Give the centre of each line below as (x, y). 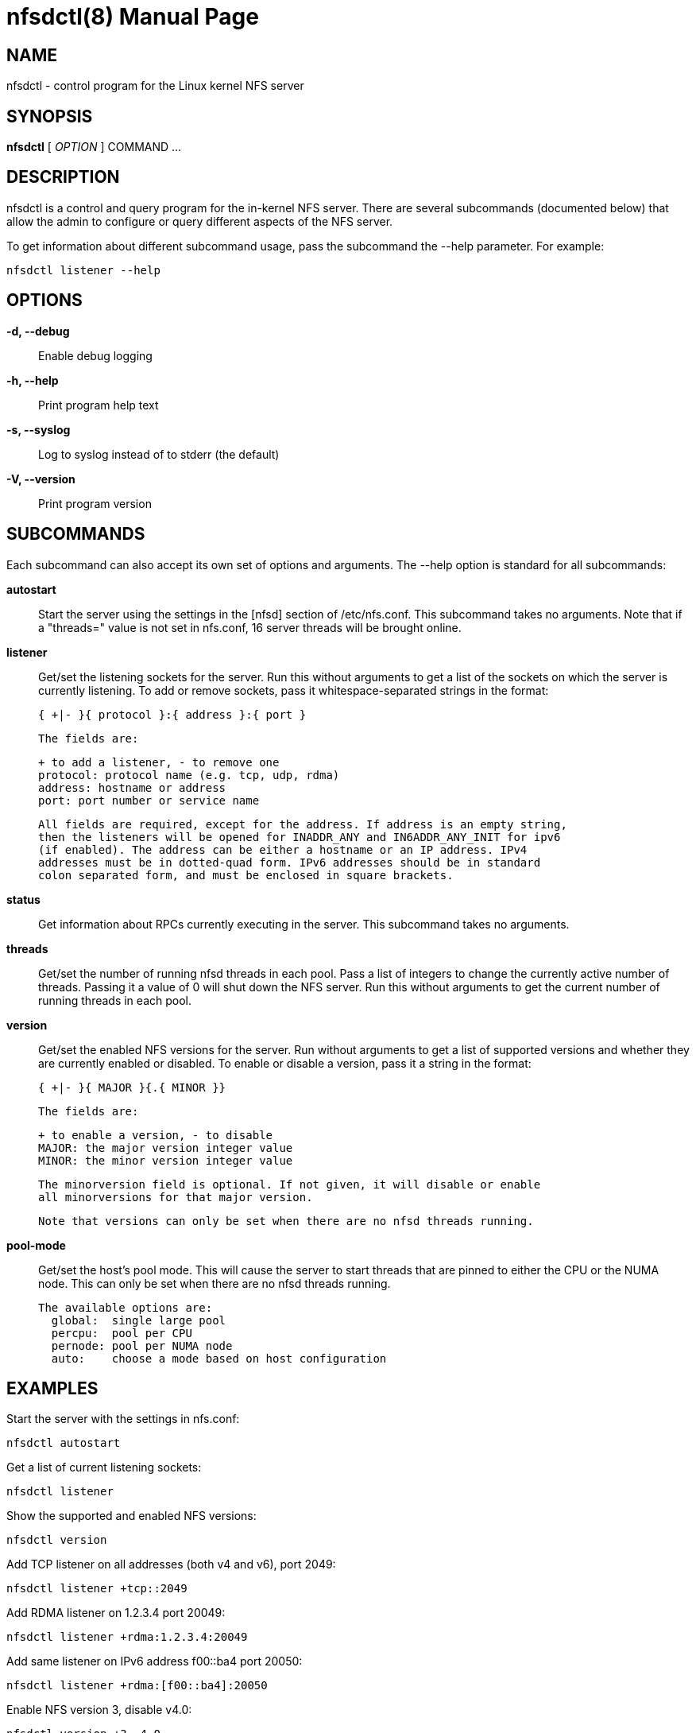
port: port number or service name (149, 800)
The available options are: (126, 1307)
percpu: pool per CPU (122, 1333)
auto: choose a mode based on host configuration (219, 1358)
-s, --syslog (39, 429)
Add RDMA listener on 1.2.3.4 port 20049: (116, 1613)
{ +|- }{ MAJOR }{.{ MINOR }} (132, 1087)
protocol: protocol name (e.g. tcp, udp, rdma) (189, 775)
